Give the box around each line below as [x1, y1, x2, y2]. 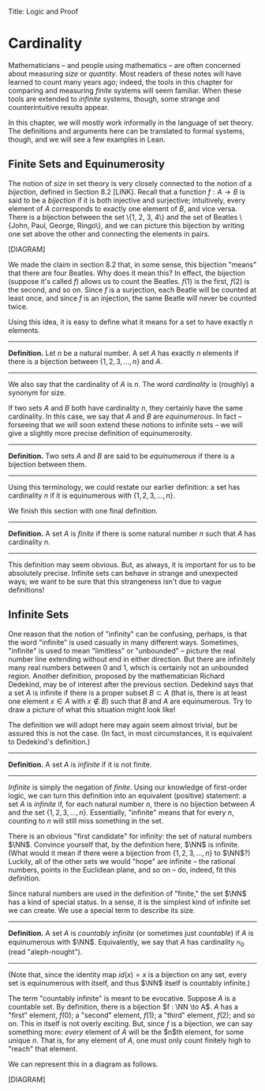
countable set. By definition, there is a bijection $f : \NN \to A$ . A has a [8, 1002, 239, 1012]
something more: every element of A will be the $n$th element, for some [8, 1028, 244, 1037]
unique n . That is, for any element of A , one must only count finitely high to [8, 1036, 251, 1045]
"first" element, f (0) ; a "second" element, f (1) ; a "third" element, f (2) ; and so [8, 1010, 256, 1020]
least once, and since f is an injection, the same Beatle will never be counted [8, 293, 257, 303]
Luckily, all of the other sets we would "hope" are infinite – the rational [8, 856, 236, 866]
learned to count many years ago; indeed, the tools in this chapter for [8, 77, 233, 86]
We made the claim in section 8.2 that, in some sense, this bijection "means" [8, 259, 257, 269]
